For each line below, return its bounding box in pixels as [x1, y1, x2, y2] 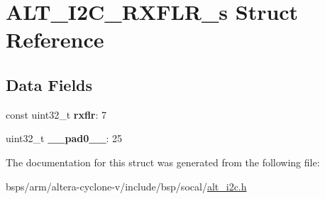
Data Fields [6, 73, 93, 95]
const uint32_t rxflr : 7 [6, 107, 107, 122]
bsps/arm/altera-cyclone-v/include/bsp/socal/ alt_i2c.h [6, 178, 247, 193]
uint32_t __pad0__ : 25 [6, 131, 123, 146]
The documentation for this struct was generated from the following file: [6, 154, 320, 169]
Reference [6, 25, 104, 54]
